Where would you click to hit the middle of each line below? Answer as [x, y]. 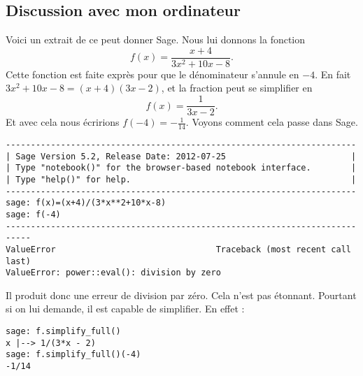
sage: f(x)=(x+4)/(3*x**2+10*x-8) [86, 203]
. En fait [333, 74]
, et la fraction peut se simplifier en [237, 88]
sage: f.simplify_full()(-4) [73, 355]
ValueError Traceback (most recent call [178, 249]
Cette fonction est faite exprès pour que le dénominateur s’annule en [152, 74]
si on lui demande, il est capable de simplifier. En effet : [125, 309]
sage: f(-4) [33, 214]
